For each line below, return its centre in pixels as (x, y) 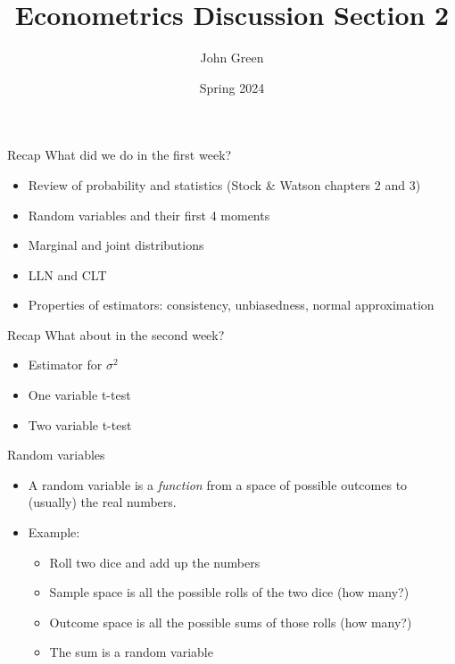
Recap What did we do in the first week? (120, 155)
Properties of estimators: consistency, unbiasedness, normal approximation (231, 305)
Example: (54, 532)
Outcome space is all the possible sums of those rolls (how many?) (231, 622)
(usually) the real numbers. (102, 502)
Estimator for (65, 365)
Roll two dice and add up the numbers (155, 562)
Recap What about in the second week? (116, 334)
